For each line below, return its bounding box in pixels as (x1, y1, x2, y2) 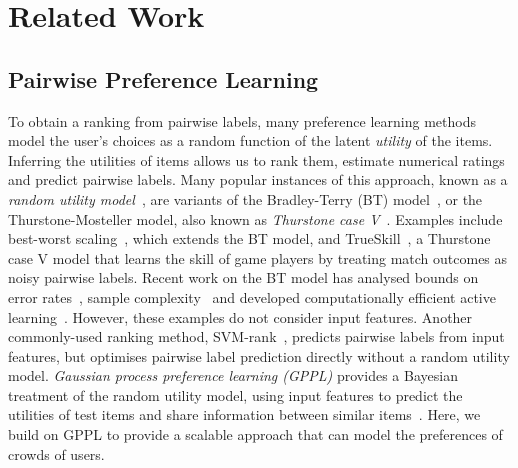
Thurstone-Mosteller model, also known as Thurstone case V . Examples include (8, 208, 503, 229)
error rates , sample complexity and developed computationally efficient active (8, 286, 496, 307)
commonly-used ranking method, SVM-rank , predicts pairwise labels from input (8, 326, 505, 347)
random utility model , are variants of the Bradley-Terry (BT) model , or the (8, 188, 483, 209)
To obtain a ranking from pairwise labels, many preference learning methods (8, 110, 476, 131)
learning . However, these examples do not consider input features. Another (8, 306, 473, 327)
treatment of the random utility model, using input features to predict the (8, 384, 463, 405)
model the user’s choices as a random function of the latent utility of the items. (8, 130, 493, 151)
